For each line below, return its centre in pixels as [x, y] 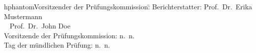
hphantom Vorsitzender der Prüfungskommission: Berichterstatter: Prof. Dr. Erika [128, 6]
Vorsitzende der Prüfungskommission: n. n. [69, 35]
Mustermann [23, 16]
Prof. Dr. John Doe [40, 26]
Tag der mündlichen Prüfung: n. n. [57, 45]
